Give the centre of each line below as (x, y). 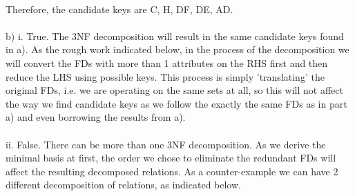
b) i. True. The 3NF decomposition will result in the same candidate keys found (175, 36)
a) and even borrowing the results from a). (96, 117)
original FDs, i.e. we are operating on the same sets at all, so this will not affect (174, 90)
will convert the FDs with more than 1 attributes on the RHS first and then (167, 62)
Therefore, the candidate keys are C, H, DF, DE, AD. (119, 9)
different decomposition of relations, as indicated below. (123, 185)
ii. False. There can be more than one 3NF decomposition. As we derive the (166, 144)
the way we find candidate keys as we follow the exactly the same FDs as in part (176, 103)
